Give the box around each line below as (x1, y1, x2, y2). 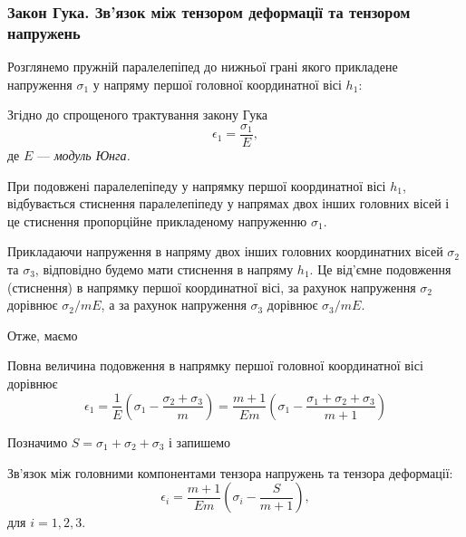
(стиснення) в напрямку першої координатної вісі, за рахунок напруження (7, 277, 416, 296)
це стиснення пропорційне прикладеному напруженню (7, 211, 307, 230)
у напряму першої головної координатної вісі (92, 74, 342, 93)
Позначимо (7, 432, 68, 451)
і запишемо (169, 432, 231, 451)
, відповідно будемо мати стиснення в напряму (34, 259, 294, 278)
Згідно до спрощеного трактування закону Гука (7, 105, 268, 124)
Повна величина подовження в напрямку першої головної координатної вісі (7, 356, 423, 375)
